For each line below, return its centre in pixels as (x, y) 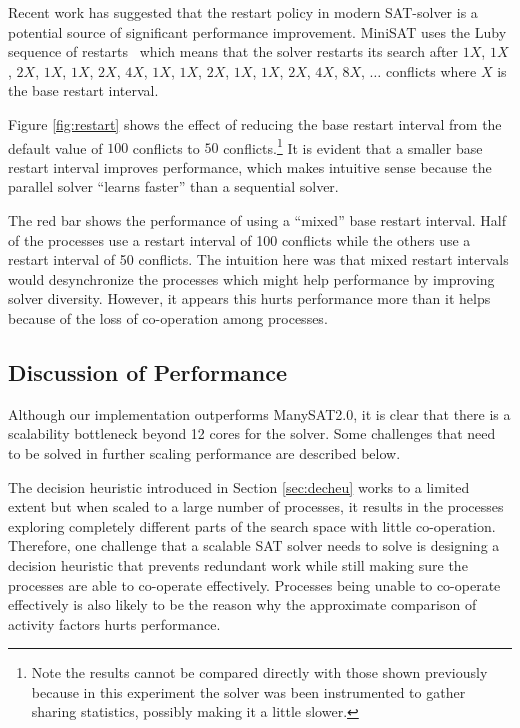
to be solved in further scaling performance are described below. (204, 452)
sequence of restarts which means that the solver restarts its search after (233, 51)
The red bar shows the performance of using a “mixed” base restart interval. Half (257, 220)
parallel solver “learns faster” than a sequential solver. (173, 186)
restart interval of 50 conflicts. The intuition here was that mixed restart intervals (258, 259)
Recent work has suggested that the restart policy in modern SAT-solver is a (243, 12)
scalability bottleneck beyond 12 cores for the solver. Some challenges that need (252, 433)
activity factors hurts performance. (114, 623)
